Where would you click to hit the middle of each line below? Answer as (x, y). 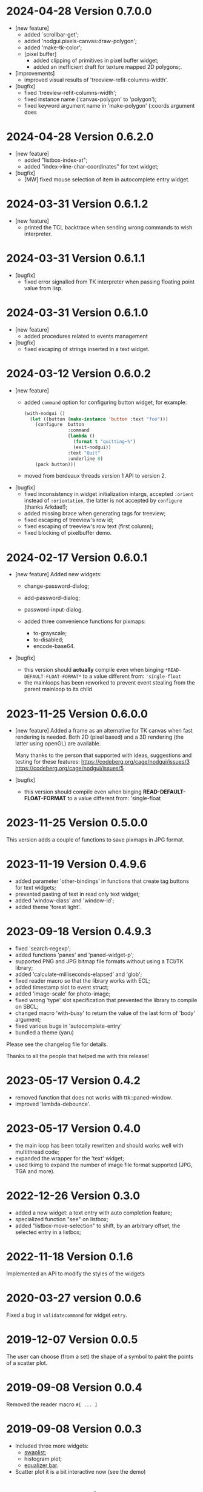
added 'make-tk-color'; (53, 47)
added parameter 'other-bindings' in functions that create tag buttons (102, 881)
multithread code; (37, 1152)
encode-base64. (54, 646)
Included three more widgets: (52, 1446)
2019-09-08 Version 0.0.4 (74, 1387)
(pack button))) (56, 464)
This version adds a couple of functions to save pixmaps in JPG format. (95, 840)
